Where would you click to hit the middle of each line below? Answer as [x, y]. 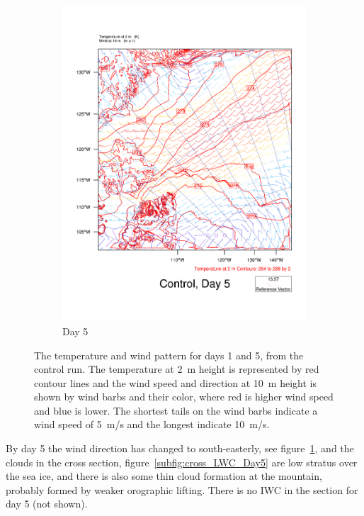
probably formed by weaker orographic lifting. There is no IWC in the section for [182, 489]
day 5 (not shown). [47, 504]
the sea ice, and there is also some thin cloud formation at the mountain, [164, 476]
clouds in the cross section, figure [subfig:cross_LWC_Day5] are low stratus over [182, 462]
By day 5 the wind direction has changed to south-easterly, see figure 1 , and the [180, 448]
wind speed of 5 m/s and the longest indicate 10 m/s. [152, 424]
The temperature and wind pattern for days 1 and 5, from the [169, 355]
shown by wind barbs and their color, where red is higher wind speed [184, 397]
